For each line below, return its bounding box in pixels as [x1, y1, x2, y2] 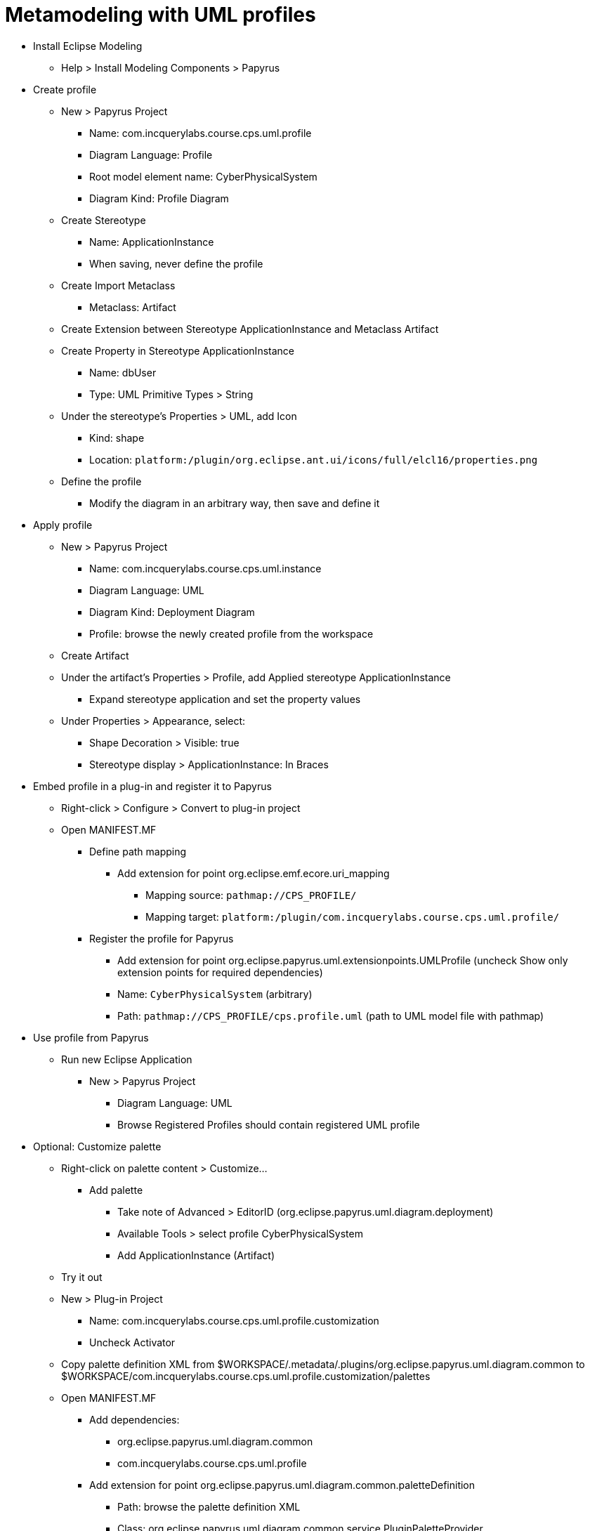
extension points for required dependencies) [117, 966, 323, 978]
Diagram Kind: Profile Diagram [89, 192, 229, 204]
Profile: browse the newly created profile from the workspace [89, 627, 374, 640]
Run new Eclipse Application [61, 1053, 192, 1065]
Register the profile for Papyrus [89, 932, 234, 945]
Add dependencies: [89, 1413, 180, 1426]
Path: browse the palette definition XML [117, 1500, 301, 1513]
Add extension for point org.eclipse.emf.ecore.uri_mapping [117, 867, 390, 879]
